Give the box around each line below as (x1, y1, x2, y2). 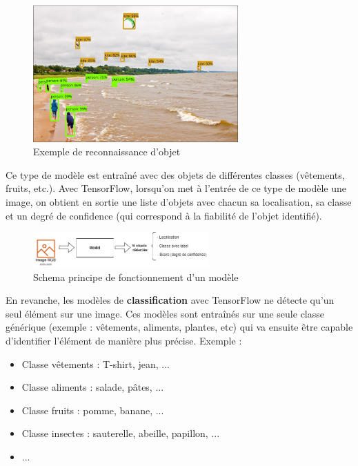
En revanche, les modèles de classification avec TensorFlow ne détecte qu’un (6, 293, 335, 307)
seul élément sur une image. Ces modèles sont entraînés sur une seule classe (6, 306, 324, 320)
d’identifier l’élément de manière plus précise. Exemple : (6, 333, 242, 348)
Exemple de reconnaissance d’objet (33, 144, 181, 159)
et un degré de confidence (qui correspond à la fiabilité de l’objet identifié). (6, 208, 322, 222)
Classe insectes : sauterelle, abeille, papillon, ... (21, 426, 220, 440)
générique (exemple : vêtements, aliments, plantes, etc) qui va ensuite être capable (6, 320, 353, 334)
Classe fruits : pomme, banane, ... (21, 402, 164, 417)
